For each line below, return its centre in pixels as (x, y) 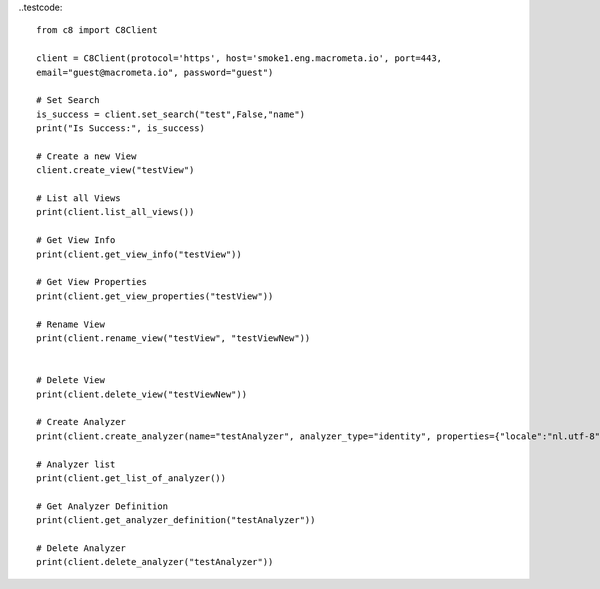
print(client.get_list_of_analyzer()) (131, 478)
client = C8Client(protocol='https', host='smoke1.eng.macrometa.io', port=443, (239, 58)
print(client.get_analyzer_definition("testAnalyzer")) (176, 520)
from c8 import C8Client (97, 30)
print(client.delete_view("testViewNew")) (142, 394)
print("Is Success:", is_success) (120, 128)
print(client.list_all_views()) (115, 212)
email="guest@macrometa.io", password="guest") (155, 72)
